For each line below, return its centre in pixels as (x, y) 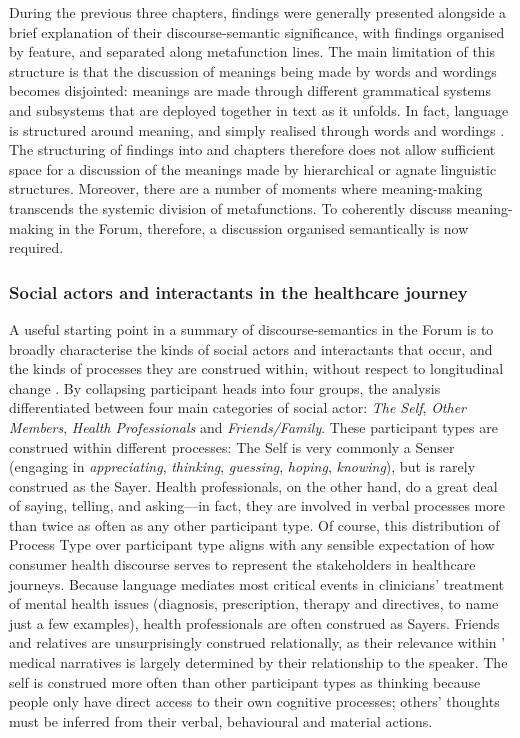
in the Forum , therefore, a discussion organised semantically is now (263, 227)
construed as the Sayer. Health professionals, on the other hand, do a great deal (253, 485)
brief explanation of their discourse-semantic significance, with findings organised (257, 31)
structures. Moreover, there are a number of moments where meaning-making (246, 188)
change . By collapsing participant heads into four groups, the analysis (225, 387)
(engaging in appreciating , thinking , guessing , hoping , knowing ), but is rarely (242, 466)
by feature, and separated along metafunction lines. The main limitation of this (252, 51)
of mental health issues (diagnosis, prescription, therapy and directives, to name (254, 603)
